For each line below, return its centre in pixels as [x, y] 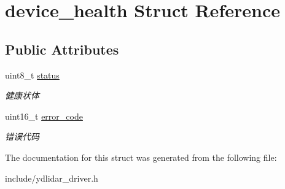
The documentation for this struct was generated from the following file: [141, 157]
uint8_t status [32, 75]
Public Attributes [62, 49]
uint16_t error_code [44, 116]
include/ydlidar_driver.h [52, 178]
